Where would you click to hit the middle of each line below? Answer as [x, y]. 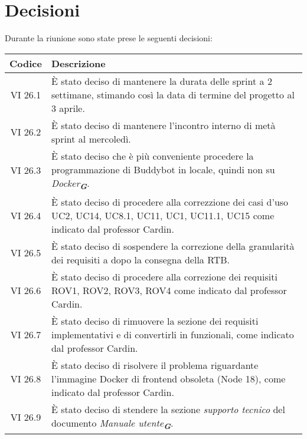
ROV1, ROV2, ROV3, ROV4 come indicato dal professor [169, 290]
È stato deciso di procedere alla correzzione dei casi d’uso [170, 202]
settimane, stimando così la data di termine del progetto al [173, 94]
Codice [26, 63]
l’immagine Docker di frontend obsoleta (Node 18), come [168, 378]
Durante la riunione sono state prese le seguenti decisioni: [109, 38]
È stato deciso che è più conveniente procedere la [152, 156]
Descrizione [78, 63]
